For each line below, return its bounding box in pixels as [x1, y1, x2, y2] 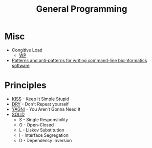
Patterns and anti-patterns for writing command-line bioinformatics [11, 57, 147, 63]
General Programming [36, 3, 128, 15]
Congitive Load [11, 47, 43, 53]
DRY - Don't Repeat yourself [11, 101, 69, 107]
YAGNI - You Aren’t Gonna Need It [11, 106, 81, 112]
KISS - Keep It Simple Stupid [11, 96, 69, 102]
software [11, 63, 30, 68]
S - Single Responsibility [19, 116, 68, 123]
